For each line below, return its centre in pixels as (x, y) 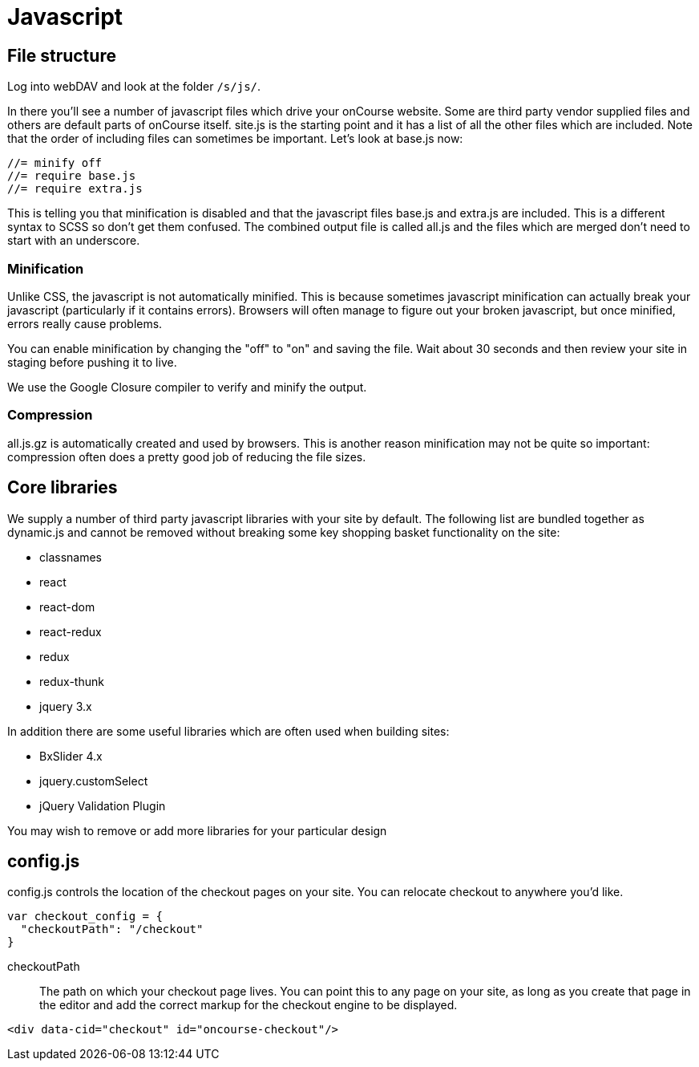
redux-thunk (72, 681)
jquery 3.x (66, 706)
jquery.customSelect (94, 781)
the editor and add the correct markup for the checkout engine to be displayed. (248, 1005)
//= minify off (55, 163)
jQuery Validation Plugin (103, 805)
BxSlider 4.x (71, 756)
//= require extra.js (75, 189)
